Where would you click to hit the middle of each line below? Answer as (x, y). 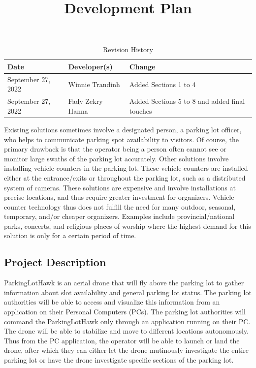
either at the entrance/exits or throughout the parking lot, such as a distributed (125, 177)
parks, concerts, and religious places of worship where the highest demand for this (128, 226)
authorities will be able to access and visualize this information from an (112, 302)
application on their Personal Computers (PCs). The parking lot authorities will (125, 312)
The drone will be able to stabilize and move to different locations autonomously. (126, 331)
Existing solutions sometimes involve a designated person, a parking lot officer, (123, 129)
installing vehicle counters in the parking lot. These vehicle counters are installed (126, 168)
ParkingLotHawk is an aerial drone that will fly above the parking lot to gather (124, 283)
